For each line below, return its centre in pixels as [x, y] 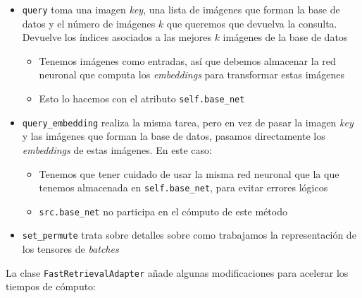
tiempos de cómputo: [51, 286]
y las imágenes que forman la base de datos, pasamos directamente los [174, 136]
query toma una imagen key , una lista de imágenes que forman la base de [181, 9]
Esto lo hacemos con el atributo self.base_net [142, 99]
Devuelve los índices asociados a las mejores [117, 37]
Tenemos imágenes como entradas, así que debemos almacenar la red [187, 60]
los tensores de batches [70, 249]
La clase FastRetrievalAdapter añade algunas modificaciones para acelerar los [177, 272]
